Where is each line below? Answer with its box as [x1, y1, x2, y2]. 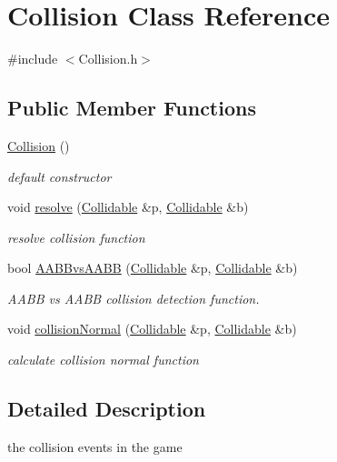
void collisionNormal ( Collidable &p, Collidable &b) [7, 319, 297, 338]
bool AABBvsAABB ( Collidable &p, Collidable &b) [7, 258, 298, 277]
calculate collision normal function [7, 350, 199, 369]
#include [7, 49, 58, 68]
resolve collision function [7, 227, 145, 246]
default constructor [7, 166, 112, 186]
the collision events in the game [7, 437, 183, 456]
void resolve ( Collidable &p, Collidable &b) [7, 197, 249, 216]
